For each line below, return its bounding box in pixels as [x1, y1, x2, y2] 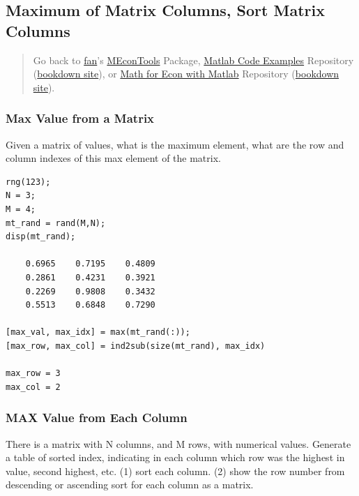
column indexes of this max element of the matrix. [6, 151, 221, 165]
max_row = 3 [6, 368, 61, 379]
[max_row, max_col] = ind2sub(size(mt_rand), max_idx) [6, 340, 266, 351]
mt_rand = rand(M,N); [6, 218, 106, 228]
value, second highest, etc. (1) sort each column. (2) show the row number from [6, 463, 345, 478]
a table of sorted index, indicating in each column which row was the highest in [6, 450, 345, 465]
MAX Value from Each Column [6, 409, 188, 426]
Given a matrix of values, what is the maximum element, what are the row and [6, 137, 344, 151]
